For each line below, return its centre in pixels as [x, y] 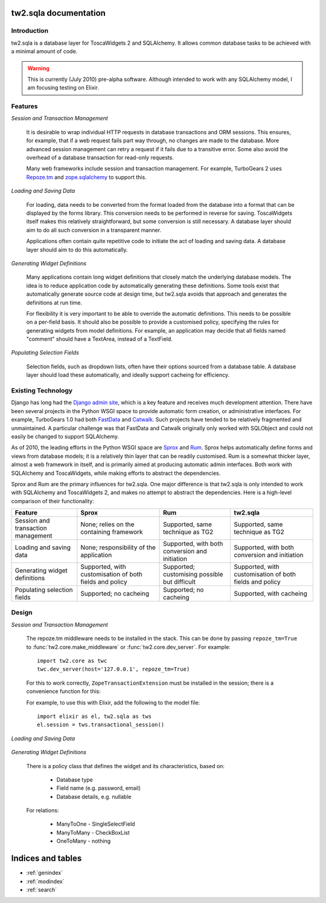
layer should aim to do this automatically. [77, 249]
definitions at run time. [54, 302]
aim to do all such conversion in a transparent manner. [94, 230]
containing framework [112, 532]
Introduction [30, 31]
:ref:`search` [42, 890]
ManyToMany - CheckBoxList [93, 832]
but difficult [179, 582]
